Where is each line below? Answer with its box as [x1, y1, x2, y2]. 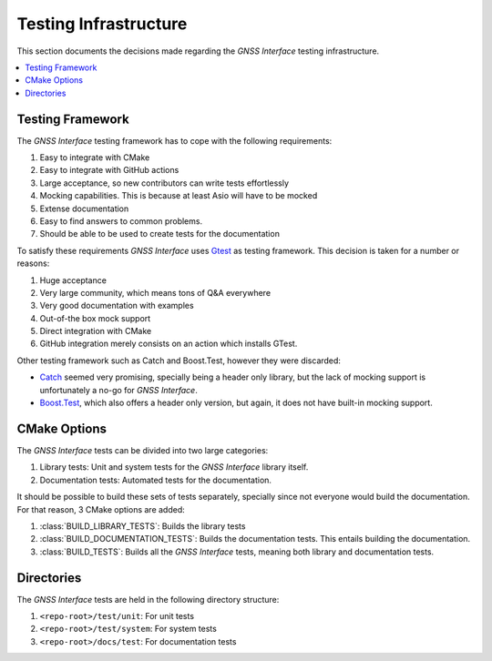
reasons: [16, 258, 50, 269]
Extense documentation [39, 203, 129, 214]
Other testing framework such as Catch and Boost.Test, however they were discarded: [16, 355, 342, 366]
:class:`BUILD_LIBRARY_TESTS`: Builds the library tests [39, 520, 246, 532]
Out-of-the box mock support [39, 312, 151, 323]
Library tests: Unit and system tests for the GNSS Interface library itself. [39, 462, 309, 473]
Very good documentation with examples [39, 300, 195, 311]
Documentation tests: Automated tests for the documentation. [39, 474, 272, 485]
